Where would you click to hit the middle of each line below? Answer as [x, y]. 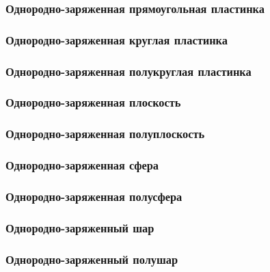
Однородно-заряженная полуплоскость [105, 134]
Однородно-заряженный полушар [92, 259]
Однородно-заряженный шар [80, 227]
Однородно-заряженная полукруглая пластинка [129, 71]
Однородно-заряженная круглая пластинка [117, 39]
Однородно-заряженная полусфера [94, 196]
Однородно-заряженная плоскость [93, 102]
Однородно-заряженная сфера [82, 165]
